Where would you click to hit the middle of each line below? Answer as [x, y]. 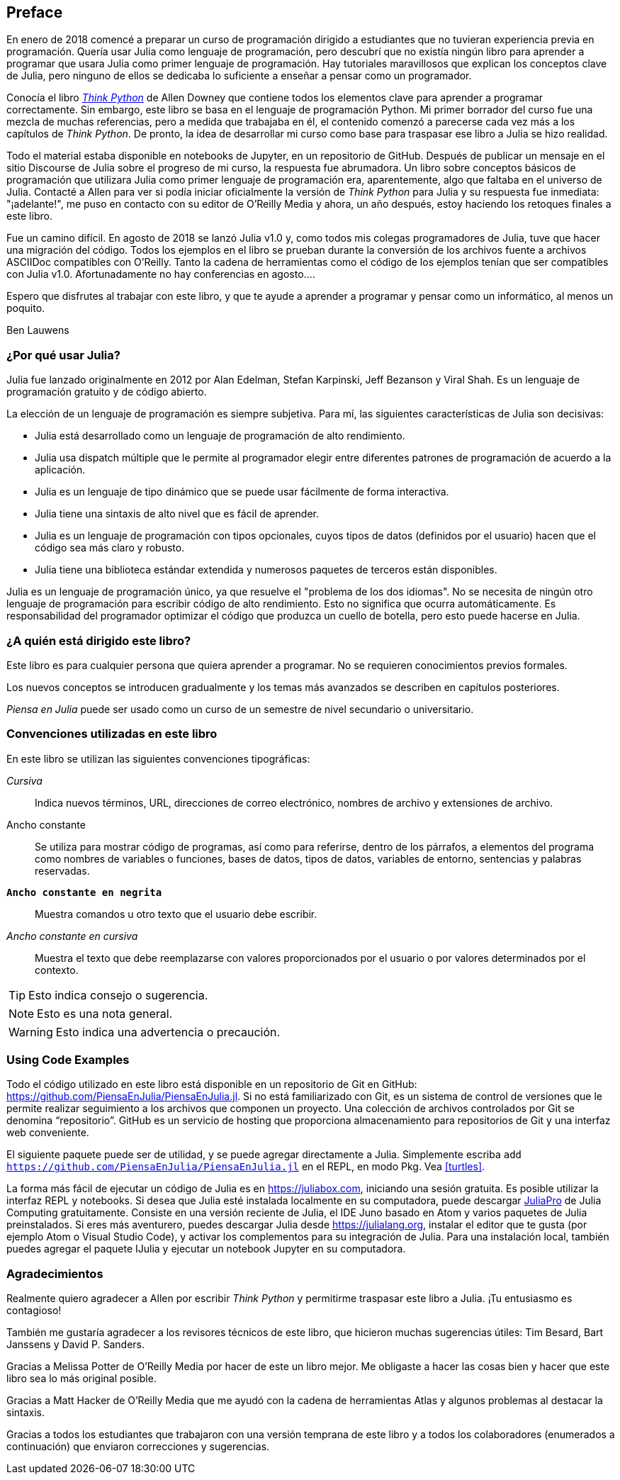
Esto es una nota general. [105, 1013]
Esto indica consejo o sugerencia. [118, 995]
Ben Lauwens [38, 330]
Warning [31, 1032]
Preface [35, 12]
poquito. [26, 308]
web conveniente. [48, 1133]
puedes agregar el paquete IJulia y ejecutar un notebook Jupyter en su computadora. [206, 1249]
